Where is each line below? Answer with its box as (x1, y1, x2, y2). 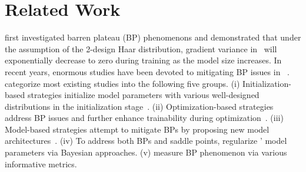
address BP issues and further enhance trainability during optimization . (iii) (5, 112, 284, 124)
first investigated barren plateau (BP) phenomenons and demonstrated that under (5, 31, 301, 43)
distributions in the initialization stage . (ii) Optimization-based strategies (5, 100, 274, 112)
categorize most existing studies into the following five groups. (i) (5, 77, 240, 89)
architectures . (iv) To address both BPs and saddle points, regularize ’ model (5, 134, 287, 147)
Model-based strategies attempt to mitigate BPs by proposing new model (5, 123, 270, 135)
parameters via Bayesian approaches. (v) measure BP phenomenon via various (5, 146, 287, 158)
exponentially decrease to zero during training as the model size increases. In (5, 54, 282, 66)
